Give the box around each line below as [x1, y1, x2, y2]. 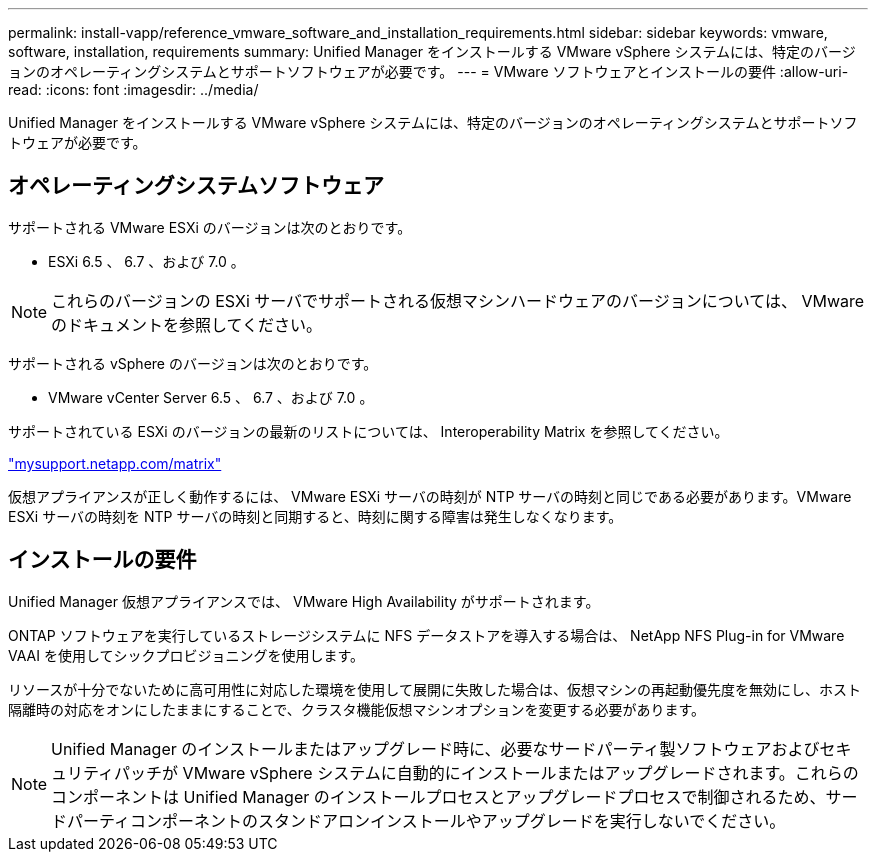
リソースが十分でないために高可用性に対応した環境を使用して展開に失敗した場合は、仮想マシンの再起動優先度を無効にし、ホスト [8, 680, 861, 698]
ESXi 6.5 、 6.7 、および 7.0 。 [48, 252, 245, 270]
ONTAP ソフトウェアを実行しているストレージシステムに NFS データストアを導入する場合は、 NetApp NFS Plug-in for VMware [8, 626, 845, 644]
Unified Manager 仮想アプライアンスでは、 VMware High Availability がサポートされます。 [8, 592, 600, 610]
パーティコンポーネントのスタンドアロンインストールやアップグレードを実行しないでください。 [67, 810, 786, 831]
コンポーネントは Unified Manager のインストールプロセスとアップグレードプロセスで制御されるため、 [51, 786, 826, 807]
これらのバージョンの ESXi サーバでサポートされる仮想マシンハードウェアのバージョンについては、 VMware [51, 290, 865, 311]
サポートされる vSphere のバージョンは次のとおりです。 [8, 354, 378, 372]
